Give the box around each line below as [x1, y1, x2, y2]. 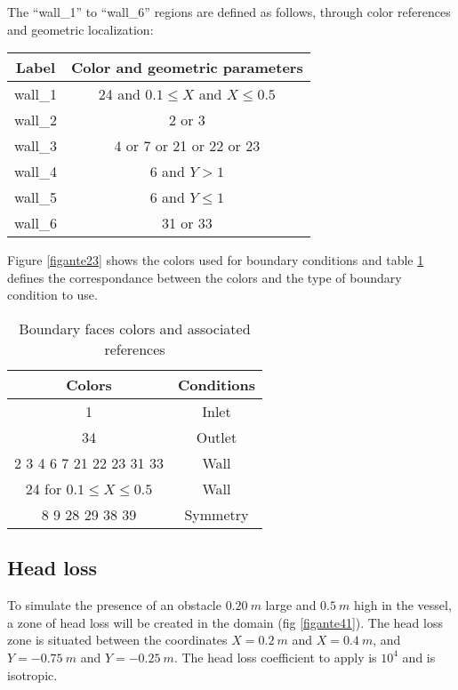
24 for [25, 477, 62, 499]
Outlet [196, 426, 237, 447]
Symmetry [184, 503, 249, 525]
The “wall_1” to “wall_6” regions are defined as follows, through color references [7, 3, 451, 20]
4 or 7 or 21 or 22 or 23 [114, 135, 261, 156]
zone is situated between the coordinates [7, 630, 228, 649]
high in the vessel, [354, 596, 452, 614]
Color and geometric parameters [71, 57, 303, 78]
